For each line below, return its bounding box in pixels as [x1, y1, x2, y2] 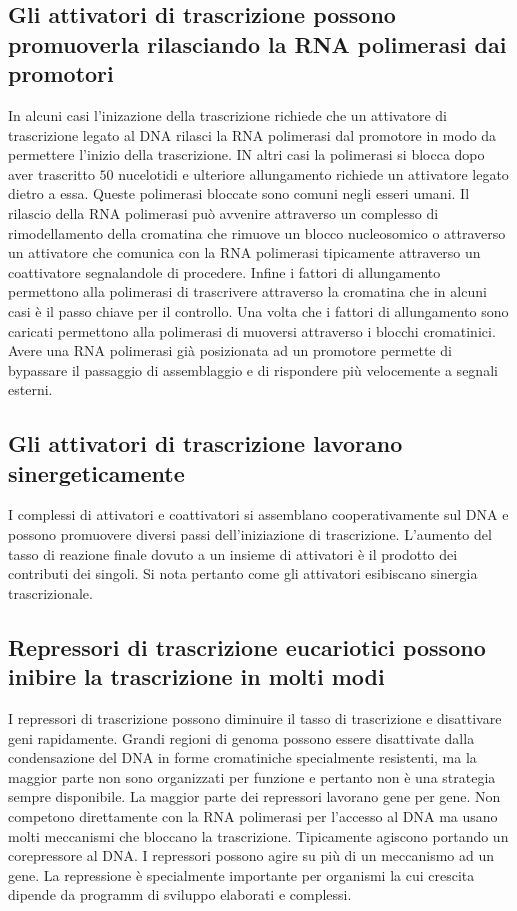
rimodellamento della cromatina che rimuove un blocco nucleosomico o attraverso [8, 222, 506, 243]
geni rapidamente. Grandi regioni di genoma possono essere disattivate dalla [8, 727, 475, 748]
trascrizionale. [8, 582, 93, 603]
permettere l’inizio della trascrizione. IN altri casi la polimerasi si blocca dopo [8, 144, 485, 165]
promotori [8, 58, 114, 89]
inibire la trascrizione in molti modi [8, 661, 385, 692]
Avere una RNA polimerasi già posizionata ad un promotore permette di [8, 340, 452, 361]
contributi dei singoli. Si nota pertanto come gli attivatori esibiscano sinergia [8, 563, 478, 584]
